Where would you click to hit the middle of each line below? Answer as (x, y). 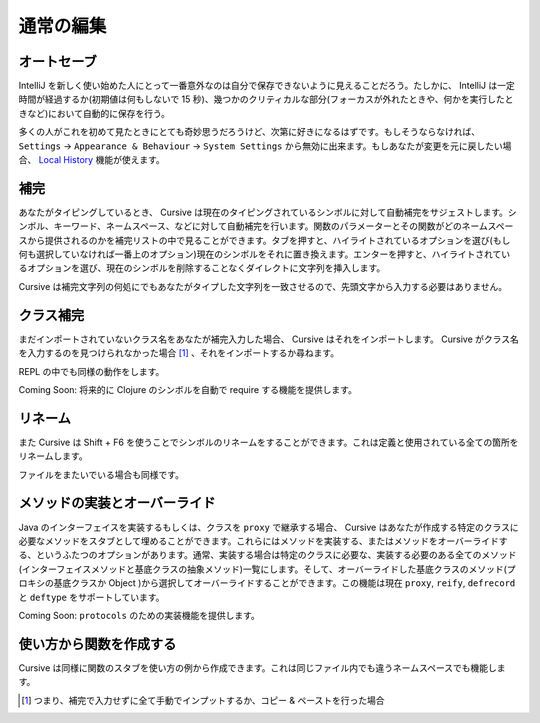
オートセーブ (57, 61)
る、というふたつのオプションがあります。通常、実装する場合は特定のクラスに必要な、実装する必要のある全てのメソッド (267, 555)
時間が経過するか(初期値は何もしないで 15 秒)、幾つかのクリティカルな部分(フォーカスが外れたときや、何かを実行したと (266, 99)
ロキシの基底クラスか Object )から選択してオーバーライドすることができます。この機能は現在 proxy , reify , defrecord (267, 583)
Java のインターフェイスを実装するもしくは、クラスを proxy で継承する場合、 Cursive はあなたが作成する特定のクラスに (268, 527)
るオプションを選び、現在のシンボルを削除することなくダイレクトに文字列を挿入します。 (202, 268)
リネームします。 (53, 456)
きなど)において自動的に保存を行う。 (94, 113)
